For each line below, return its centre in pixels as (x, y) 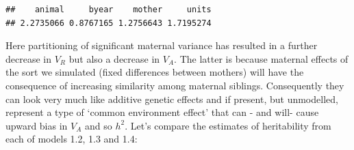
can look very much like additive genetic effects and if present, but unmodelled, (172, 99)
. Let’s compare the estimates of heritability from (228, 125)
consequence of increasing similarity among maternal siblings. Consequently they (175, 85)
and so (99, 125)
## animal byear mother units (109, 10)
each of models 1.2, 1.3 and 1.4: (72, 139)
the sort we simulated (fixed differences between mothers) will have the (155, 72)
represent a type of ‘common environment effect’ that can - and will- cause (162, 112)
